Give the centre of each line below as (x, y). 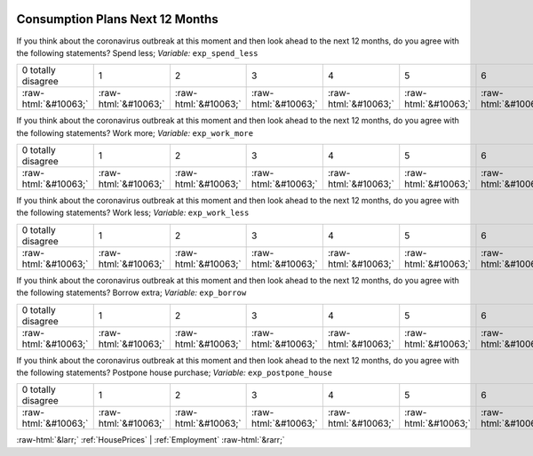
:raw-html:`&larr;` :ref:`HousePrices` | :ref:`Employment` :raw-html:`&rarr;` (151, 440)
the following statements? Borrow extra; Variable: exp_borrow (131, 292)
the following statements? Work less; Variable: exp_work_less (133, 212)
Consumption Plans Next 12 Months (117, 19)
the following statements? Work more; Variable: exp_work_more (135, 132)
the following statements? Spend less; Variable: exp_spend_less (137, 52)
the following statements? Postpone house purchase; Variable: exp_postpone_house (175, 372)
